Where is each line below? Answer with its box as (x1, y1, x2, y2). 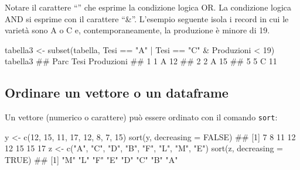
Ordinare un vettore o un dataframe (5, 84, 229, 102)
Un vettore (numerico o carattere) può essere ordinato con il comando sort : (5, 111, 278, 123)
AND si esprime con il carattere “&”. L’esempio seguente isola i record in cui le (5, 12, 289, 25)
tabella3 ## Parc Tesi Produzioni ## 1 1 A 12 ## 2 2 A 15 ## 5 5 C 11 (5, 55, 277, 67)
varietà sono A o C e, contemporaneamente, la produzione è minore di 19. (5, 24, 270, 36)
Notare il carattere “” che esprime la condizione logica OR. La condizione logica (5, 1, 292, 13)
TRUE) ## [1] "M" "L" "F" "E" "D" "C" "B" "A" (5, 154, 178, 166)
